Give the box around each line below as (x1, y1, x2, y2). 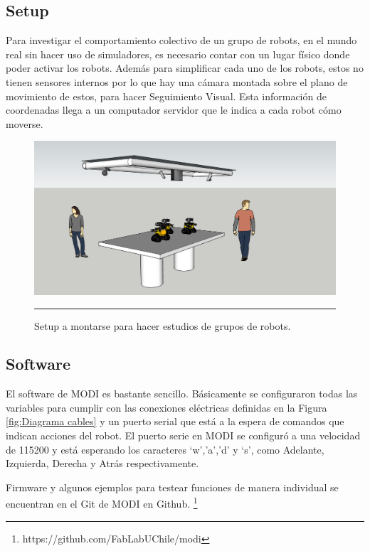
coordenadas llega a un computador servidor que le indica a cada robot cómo (6, 102, 342, 117)
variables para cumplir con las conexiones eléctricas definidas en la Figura (6, 400, 327, 414)
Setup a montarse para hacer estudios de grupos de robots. (34, 318, 291, 333)
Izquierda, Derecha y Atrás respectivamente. (6, 456, 199, 471)
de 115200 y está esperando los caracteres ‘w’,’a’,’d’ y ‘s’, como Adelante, (6, 442, 324, 456)
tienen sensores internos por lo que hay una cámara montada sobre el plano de (6, 74, 348, 89)
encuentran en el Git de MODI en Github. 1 (6, 494, 198, 511)
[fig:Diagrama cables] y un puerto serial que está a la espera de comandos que (6, 414, 344, 429)
